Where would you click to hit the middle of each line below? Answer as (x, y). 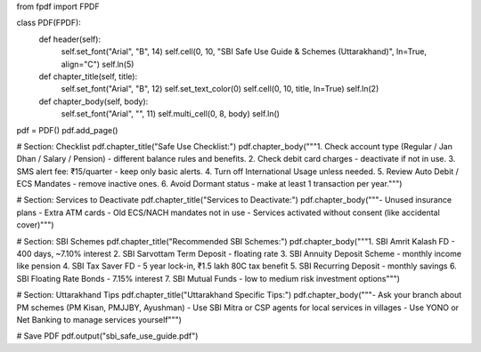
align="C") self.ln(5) (98, 64)
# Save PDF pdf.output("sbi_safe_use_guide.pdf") (107, 336)
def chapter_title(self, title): (88, 76)
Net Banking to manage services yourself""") (99, 319)
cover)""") (35, 225)
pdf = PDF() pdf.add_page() (67, 130)
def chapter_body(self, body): (94, 101)
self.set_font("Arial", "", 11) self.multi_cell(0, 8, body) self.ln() (171, 114)
